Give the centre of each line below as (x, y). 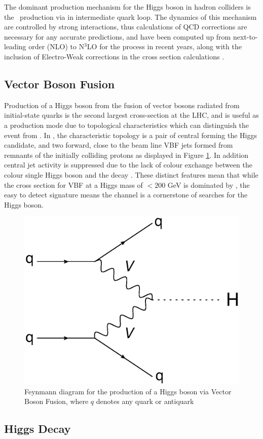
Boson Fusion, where (57, 401)
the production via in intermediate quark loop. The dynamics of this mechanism (130, 16)
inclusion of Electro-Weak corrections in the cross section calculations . (114, 56)
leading (15, 46)
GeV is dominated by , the (209, 184)
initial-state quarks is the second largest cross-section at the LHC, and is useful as (131, 115)
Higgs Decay (37, 429)
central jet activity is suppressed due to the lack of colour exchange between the (128, 165)
